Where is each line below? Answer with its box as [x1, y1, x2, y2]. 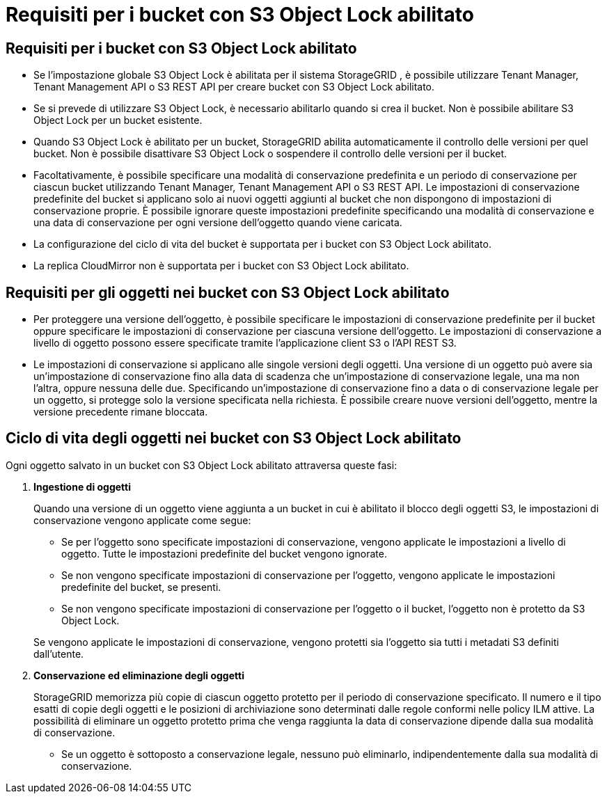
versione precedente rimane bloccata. [33, 406, 208, 418]
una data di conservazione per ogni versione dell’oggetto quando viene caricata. [33, 216, 402, 229]
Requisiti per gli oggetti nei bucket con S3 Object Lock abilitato [6, 283, 450, 301]
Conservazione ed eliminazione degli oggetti [33, 669, 244, 681]
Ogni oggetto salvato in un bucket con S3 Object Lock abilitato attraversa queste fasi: [6, 459, 397, 471]
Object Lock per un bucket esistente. [33, 114, 203, 127]
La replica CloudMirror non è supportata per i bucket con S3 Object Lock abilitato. [33, 260, 409, 272]
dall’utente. [33, 647, 84, 660]
